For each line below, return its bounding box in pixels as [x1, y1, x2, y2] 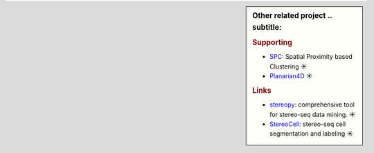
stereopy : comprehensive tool [269, 100, 355, 109]
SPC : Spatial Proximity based [269, 53, 353, 61]
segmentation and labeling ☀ [269, 129, 354, 138]
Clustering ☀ [269, 62, 308, 71]
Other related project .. [252, 11, 332, 20]
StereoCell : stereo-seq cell [269, 120, 346, 128]
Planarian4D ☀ [269, 72, 313, 80]
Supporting [252, 38, 292, 48]
